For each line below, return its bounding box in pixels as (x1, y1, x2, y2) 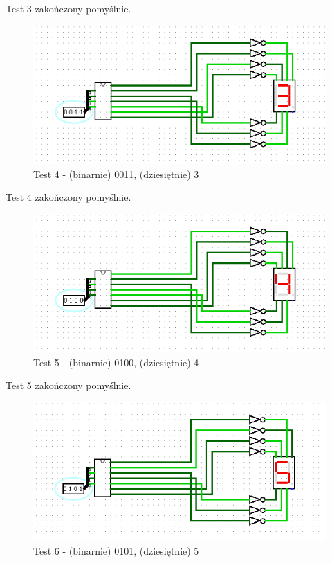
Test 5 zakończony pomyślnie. (6, 378, 131, 393)
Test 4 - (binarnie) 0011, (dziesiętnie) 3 (33, 166, 199, 181)
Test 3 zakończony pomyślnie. (6, 1, 131, 15)
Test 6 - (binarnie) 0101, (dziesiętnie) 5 (33, 544, 199, 558)
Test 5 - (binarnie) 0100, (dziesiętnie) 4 (33, 355, 199, 369)
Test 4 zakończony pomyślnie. (6, 190, 131, 204)
